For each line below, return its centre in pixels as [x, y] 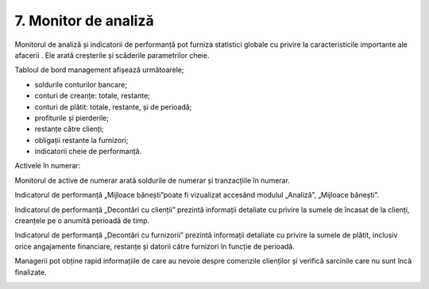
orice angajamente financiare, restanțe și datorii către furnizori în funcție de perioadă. [155, 246]
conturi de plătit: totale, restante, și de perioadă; [113, 106]
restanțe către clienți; [70, 129]
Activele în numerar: [48, 166]
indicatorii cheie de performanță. [88, 152]
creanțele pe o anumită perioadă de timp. [82, 221]
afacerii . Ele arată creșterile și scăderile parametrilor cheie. [112, 55]
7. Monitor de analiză [84, 21]
